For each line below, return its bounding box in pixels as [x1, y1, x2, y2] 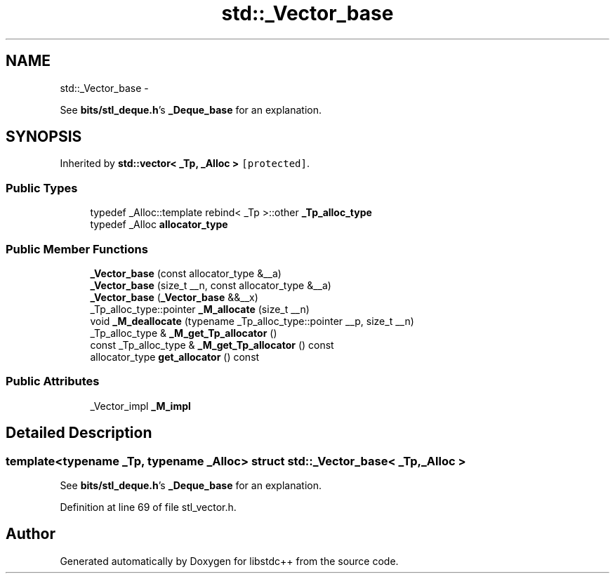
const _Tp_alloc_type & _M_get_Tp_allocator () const [90, 338, 334, 351]
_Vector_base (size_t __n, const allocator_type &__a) [90, 279, 331, 291]
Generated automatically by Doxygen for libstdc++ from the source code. [60, 554, 399, 567]
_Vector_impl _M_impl [90, 399, 191, 412]
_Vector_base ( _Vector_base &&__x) [90, 291, 258, 303]
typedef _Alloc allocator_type [90, 218, 228, 231]
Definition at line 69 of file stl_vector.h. [60, 500, 237, 513]
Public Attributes [6, 374, 100, 389]
